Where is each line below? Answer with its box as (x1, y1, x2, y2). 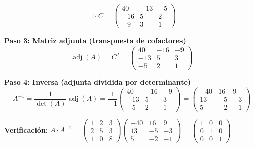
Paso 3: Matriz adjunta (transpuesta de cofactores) (4, 35, 186, 46)
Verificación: (4, 124, 48, 135)
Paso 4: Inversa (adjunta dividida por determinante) (4, 76, 191, 87)
